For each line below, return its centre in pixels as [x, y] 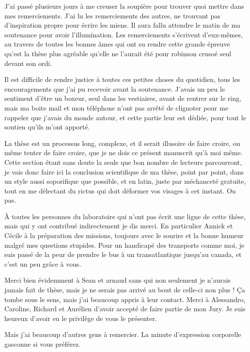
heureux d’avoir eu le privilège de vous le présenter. [81, 318]
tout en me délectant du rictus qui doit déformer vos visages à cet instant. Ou [120, 190]
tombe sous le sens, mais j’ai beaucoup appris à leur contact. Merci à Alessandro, [125, 299]
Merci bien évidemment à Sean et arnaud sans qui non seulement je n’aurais [118, 280]
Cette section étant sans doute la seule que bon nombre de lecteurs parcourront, [123, 162]
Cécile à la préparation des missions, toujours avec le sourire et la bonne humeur [124, 235]
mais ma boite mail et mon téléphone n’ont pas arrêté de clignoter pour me [116, 107]
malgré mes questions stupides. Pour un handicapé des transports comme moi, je [125, 245]
